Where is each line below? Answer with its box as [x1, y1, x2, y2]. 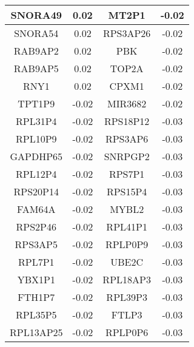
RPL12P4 [16, 167, 57, 181]
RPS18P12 [104, 114, 150, 128]
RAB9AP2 [13, 44, 59, 58]
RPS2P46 [16, 220, 57, 234]
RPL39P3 [106, 290, 147, 304]
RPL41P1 [106, 220, 147, 234]
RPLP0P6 [105, 325, 149, 339]
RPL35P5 [16, 308, 57, 322]
